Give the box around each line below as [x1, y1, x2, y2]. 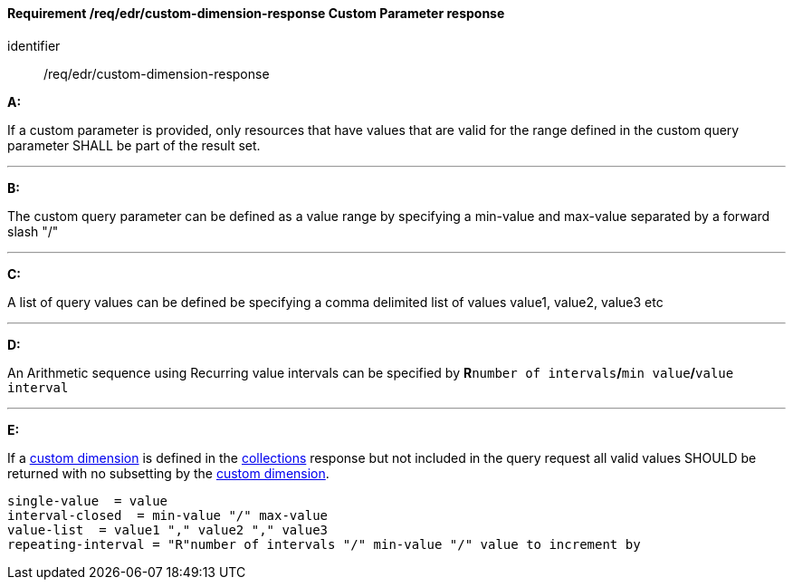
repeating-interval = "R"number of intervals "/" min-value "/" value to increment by [7, 536, 641, 552]
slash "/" [7, 223, 59, 239]
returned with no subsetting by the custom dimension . [7, 465, 330, 481]
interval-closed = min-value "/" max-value [7, 507, 329, 523]
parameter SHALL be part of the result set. [7, 137, 261, 153]
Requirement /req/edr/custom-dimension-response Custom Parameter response [7, 5, 505, 21]
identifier [7, 37, 61, 53]
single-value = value [7, 493, 168, 508]
